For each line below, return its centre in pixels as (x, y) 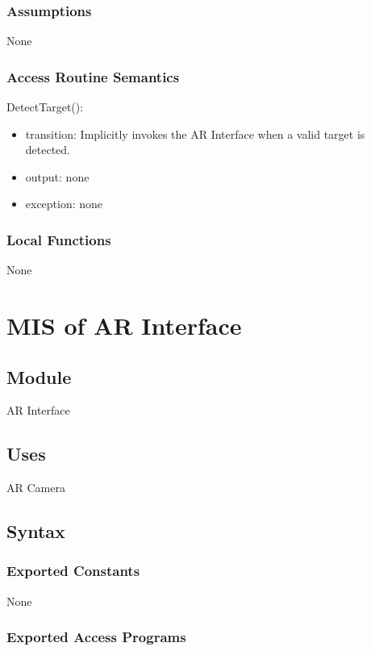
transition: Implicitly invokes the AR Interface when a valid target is (195, 134)
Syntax (36, 531)
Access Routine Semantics (93, 76)
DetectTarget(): (45, 107)
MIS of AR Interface (124, 325)
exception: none (64, 204)
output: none (57, 176)
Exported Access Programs (96, 637)
